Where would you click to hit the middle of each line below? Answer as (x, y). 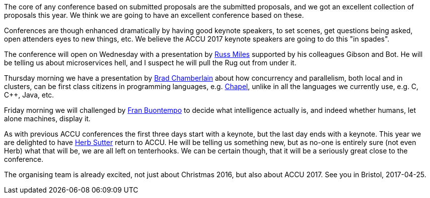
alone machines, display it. (47, 119)
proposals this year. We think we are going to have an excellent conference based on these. (154, 15)
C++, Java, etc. (29, 95)
